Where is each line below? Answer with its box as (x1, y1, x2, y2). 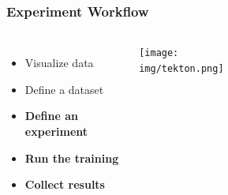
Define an (24, 107, 78, 124)
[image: (139, 47, 179, 59)
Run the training (24, 149, 119, 166)
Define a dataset (24, 81, 104, 97)
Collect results (24, 176, 105, 193)
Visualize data (24, 54, 94, 71)
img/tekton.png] (139, 62, 224, 74)
